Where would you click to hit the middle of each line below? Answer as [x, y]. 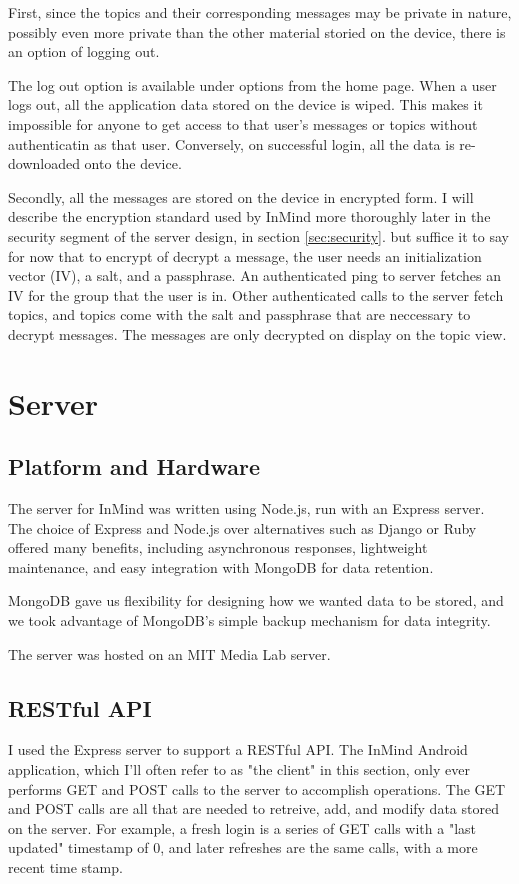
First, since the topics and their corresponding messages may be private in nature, [260, 12]
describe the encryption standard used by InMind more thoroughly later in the [249, 216]
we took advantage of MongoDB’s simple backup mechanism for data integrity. [249, 620]
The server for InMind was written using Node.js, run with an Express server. [246, 508]
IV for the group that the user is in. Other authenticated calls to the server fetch [256, 294]
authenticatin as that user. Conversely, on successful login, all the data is [231, 143]
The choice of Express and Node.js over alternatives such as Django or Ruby [242, 527]
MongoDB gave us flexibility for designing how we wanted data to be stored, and [256, 600]
